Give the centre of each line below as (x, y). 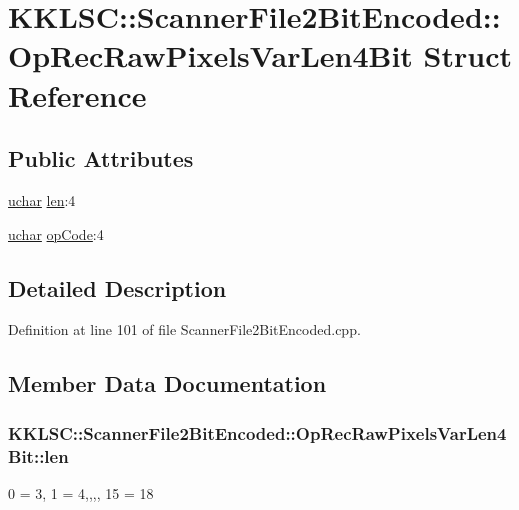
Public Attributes (101, 158)
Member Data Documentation (167, 383)
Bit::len (38, 455)
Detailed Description (117, 287)
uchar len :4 (42, 199)
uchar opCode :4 (56, 233)
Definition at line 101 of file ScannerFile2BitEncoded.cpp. (184, 329)
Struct (468, 55)
